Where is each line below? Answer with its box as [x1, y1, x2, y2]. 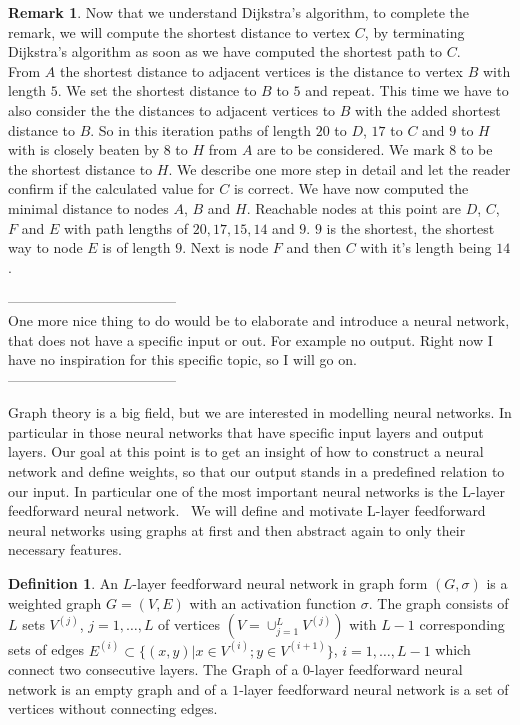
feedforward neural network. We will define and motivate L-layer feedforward [8, 500, 486, 521]
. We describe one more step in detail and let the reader [168, 158, 511, 179]
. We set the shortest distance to [57, 80, 257, 101]
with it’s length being [360, 237, 492, 258]
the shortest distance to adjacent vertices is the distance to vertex [59, 60, 463, 81]
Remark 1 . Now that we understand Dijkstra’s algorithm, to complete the [8, 2, 470, 22]
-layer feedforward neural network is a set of [239, 678, 509, 699]
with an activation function [189, 592, 357, 613]
